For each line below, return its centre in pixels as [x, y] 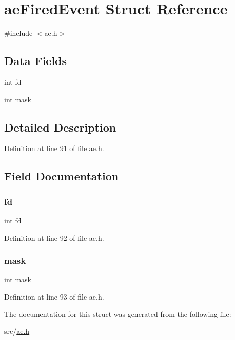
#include [18, 33]
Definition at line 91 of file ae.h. [54, 148]
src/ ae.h [17, 331]
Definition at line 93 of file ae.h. [54, 296]
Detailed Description [60, 127]
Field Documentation [62, 176]
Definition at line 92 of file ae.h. [54, 237]
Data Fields [36, 61]
